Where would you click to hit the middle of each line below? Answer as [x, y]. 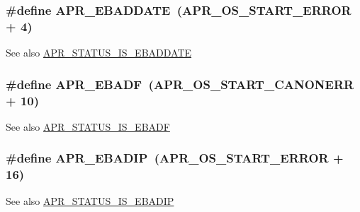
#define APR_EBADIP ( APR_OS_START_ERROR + [175, 158]
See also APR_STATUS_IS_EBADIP [90, 200]
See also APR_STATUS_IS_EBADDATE [99, 53]
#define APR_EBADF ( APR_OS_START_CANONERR [180, 84]
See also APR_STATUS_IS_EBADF [88, 126]
